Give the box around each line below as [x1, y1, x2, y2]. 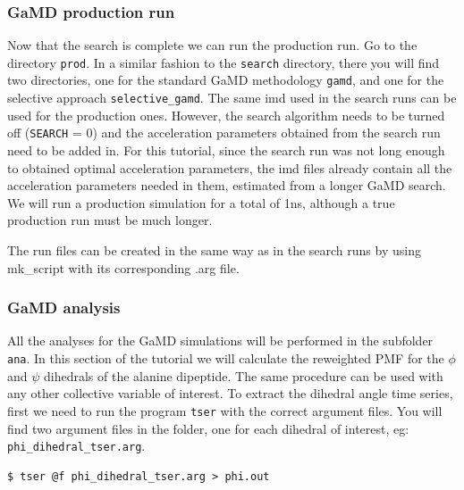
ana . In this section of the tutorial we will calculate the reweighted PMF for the [7, 349, 444, 367]
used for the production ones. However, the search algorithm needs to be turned [7, 105, 445, 124]
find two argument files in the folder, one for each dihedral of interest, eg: [7, 419, 409, 437]
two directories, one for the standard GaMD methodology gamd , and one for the [7, 71, 444, 89]
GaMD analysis [7, 296, 121, 319]
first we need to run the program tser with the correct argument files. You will [7, 401, 443, 419]
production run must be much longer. [7, 211, 213, 229]
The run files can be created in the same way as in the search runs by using [7, 241, 421, 259]
